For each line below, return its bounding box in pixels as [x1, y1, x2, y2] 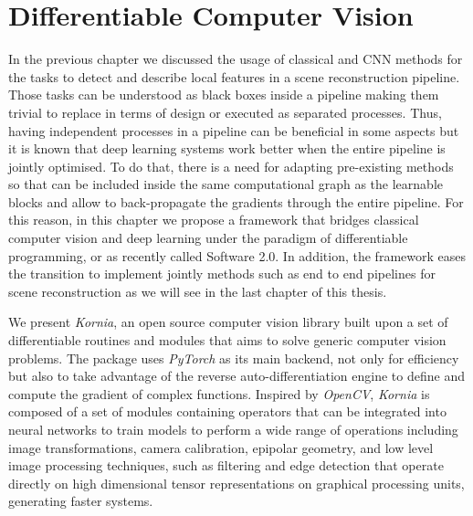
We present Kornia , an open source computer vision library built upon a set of [8, 312, 448, 332]
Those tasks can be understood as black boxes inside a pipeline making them [8, 85, 439, 104]
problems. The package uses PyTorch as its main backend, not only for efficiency [8, 348, 459, 367]
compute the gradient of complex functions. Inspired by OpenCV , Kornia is [8, 384, 430, 403]
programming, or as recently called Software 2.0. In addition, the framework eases [8, 246, 466, 265]
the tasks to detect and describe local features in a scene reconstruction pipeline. [8, 67, 460, 86]
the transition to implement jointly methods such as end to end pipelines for [8, 264, 436, 283]
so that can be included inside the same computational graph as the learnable [8, 174, 443, 194]
